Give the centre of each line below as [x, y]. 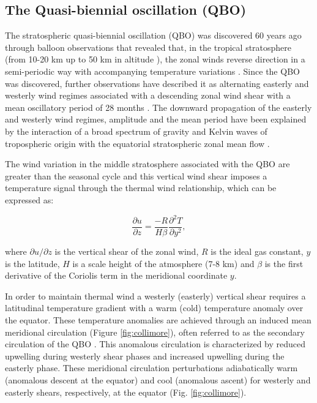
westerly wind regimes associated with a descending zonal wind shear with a [148, 95]
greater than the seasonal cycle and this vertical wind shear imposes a [136, 175]
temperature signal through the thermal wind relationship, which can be [141, 188]
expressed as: [29, 199]
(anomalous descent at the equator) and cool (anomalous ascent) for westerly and [158, 380]
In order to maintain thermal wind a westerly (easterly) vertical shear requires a [155, 296]
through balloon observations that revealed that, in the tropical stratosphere [148, 47]
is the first [284, 263]
